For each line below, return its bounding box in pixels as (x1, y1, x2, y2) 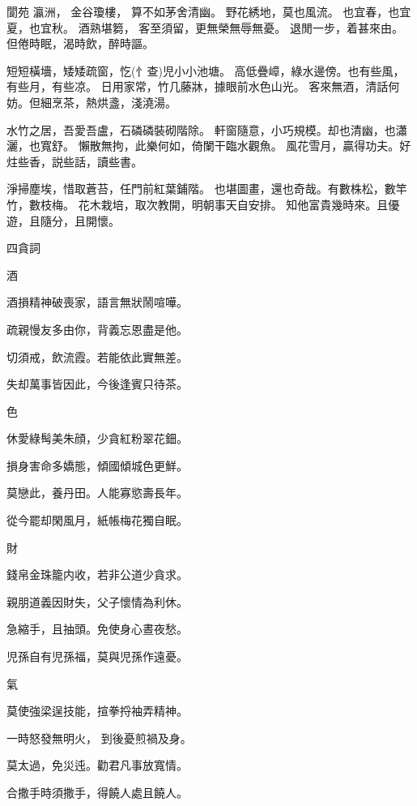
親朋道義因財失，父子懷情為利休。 (6, 593, 188, 610)
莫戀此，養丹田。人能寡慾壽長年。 (6, 484, 188, 501)
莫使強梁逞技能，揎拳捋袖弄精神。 (6, 702, 188, 719)
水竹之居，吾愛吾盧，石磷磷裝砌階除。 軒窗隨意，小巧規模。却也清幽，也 (6, 121, 396, 138)
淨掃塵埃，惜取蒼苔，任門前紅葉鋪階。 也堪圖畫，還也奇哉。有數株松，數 (6, 180, 396, 197)
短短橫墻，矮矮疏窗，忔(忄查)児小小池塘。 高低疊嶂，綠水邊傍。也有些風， (6, 62, 405, 79)
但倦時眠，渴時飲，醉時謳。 (6, 35, 154, 52)
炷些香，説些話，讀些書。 (6, 152, 143, 169)
